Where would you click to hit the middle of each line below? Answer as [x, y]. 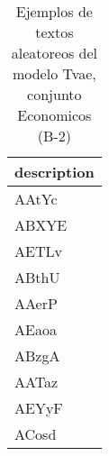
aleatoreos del [54, 53]
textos [54, 32]
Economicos [54, 115]
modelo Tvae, [54, 73]
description [54, 172]
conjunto [54, 94]
